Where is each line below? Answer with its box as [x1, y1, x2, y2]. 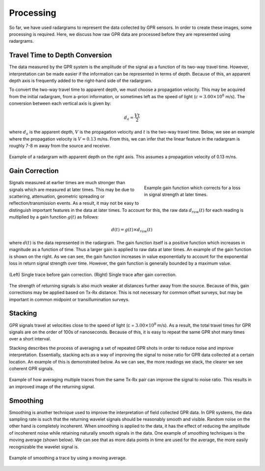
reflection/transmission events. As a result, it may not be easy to [9, 200, 139, 206]
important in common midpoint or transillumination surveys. [9, 296, 130, 302]
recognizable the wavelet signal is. [9, 443, 79, 449]
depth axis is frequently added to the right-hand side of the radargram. [9, 78, 152, 83]
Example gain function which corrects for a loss [144, 185, 240, 191]
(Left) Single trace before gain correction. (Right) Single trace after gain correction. [9, 272, 177, 277]
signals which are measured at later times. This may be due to [9, 187, 134, 193]
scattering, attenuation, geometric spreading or [9, 194, 105, 199]
